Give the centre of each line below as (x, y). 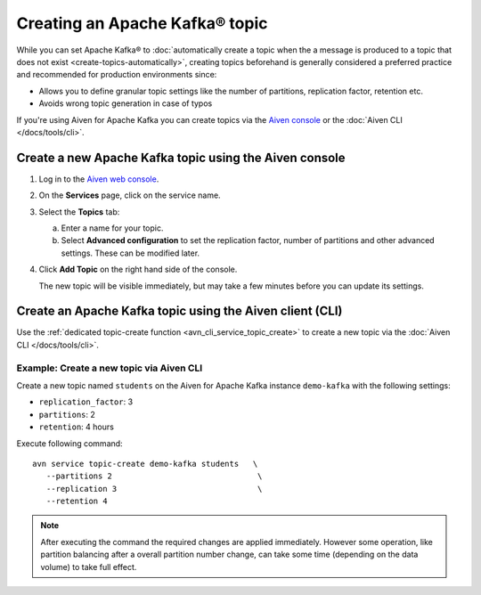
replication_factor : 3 (86, 402)
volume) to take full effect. (89, 566)
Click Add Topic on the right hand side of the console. (138, 269)
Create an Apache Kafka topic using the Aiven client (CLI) (179, 311)
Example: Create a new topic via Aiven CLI (110, 368)
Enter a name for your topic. (112, 228)
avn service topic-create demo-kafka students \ (145, 464)
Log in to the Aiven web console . (99, 179)
